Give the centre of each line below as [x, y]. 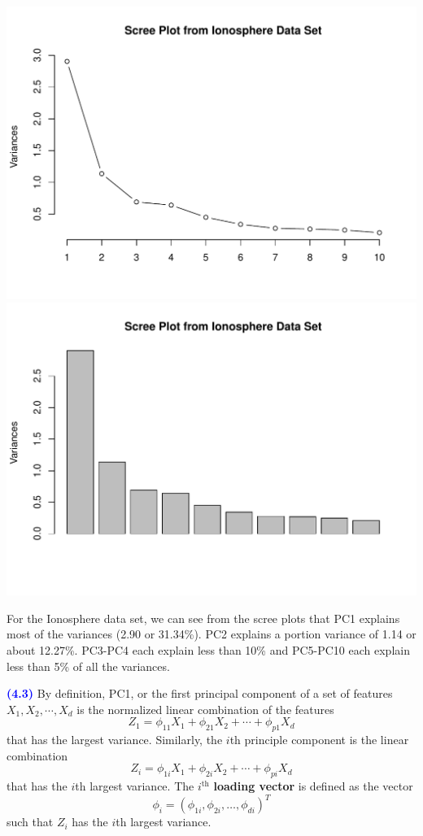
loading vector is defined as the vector [313, 786]
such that [30, 822]
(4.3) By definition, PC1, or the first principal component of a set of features [200, 693]
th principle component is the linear [319, 740]
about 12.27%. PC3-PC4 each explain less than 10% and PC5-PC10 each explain [208, 649]
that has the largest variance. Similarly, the [115, 740]
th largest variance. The [135, 786]
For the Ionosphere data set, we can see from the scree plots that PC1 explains [203, 618]
